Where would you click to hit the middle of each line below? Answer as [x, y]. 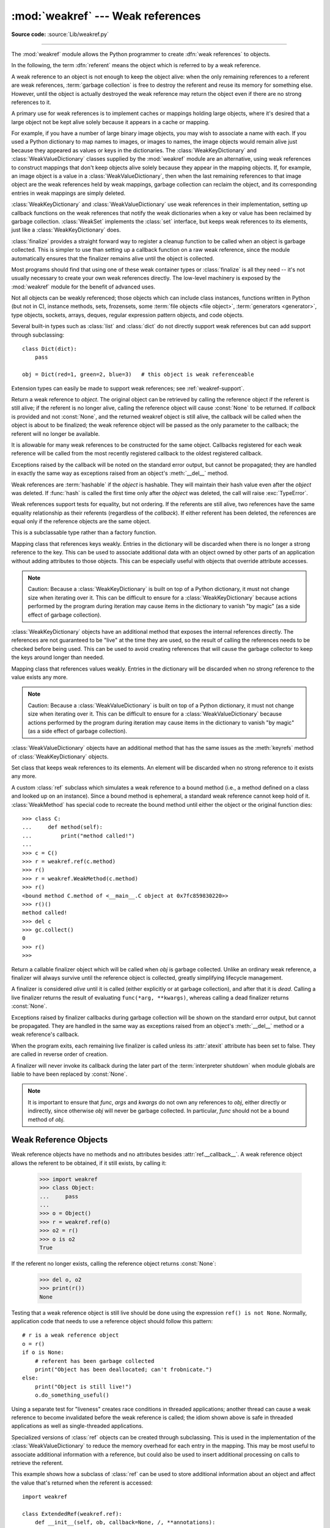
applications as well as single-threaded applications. [77, 1426]
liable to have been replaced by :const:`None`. [69, 1074]
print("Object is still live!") [83, 1387]
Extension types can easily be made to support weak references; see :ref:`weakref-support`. [128, 388]
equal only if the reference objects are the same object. [81, 521]
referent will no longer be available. [56, 433]
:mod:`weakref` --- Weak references [106, 16]
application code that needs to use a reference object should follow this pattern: [112, 1321]
